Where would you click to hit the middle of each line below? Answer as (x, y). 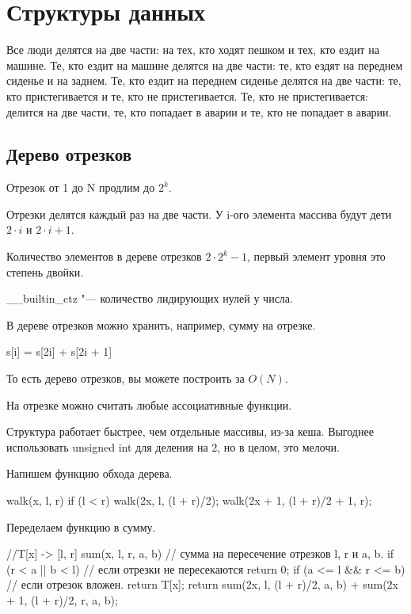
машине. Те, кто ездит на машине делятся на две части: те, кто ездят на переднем (205, 65)
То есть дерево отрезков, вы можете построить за (126, 378)
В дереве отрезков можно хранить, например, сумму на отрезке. (161, 324)
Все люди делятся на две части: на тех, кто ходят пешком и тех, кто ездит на (193, 50)
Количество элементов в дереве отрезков (104, 256)
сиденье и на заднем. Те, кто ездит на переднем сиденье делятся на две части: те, (204, 80)
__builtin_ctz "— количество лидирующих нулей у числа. (150, 298)
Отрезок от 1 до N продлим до (81, 187)
